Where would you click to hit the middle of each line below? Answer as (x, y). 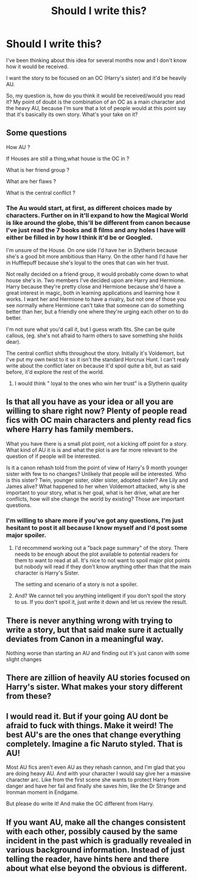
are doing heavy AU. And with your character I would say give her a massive (98, 774)
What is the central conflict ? (41, 193)
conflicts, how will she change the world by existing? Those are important (95, 499)
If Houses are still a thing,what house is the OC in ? (68, 158)
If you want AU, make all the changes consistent (96, 822)
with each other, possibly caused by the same (92, 831)
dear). (14, 342)
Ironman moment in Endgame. (43, 792)
